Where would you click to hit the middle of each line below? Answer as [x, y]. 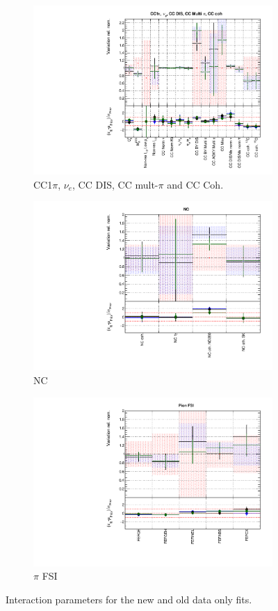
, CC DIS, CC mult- [115, 184]
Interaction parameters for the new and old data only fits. [129, 599]
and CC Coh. [195, 184]
